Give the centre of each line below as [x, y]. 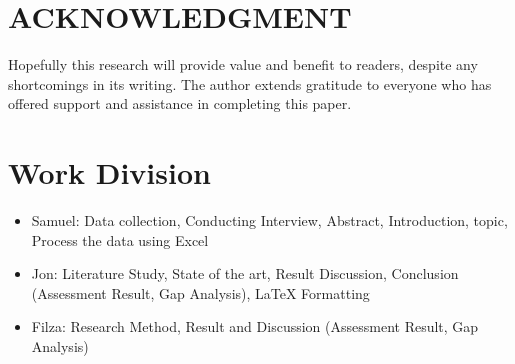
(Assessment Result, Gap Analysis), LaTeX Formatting [200, 292]
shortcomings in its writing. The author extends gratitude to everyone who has [250, 83]
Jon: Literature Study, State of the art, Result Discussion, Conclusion [245, 273]
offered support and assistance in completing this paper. [180, 103]
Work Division [109, 172]
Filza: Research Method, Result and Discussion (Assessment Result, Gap [255, 326]
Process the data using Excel [120, 239]
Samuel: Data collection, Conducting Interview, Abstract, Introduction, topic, [269, 220]
